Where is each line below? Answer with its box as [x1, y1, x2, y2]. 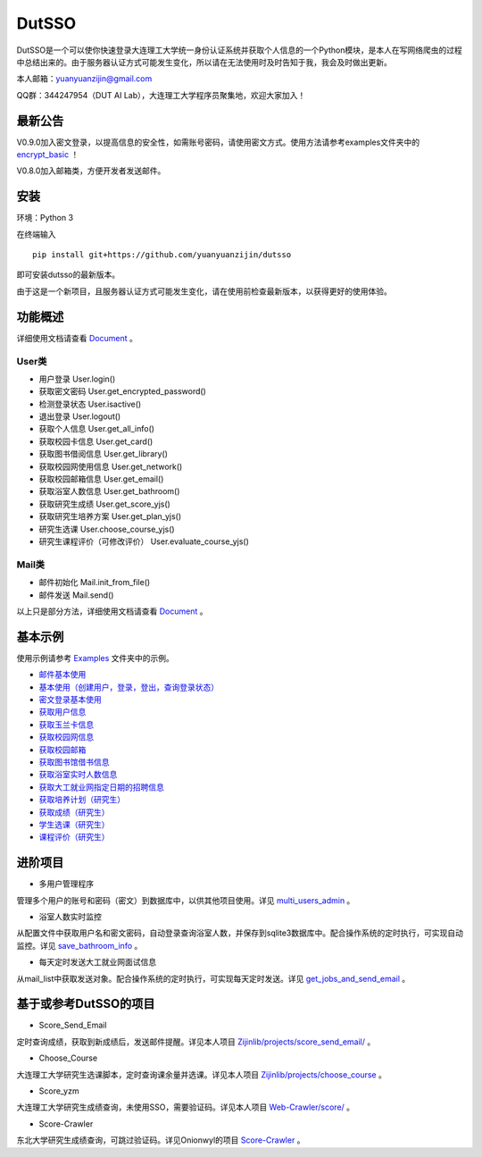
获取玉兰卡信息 [38, 719, 94, 730]
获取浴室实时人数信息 [38, 769, 118, 780]
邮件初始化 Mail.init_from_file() [38, 577, 151, 588]
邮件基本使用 [38, 669, 87, 680]
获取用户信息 [38, 707, 87, 717]
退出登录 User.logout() [38, 411, 121, 422]
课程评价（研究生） [38, 832, 110, 843]
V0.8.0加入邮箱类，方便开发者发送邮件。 [16, 165, 166, 176]
